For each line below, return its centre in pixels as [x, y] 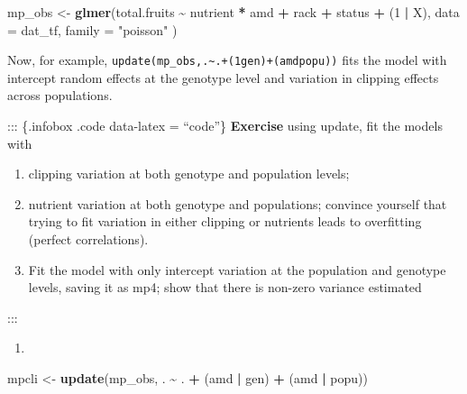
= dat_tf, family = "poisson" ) [92, 29]
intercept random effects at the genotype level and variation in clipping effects [223, 77]
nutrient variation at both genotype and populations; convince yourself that [238, 203]
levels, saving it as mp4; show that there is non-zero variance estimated [225, 287]
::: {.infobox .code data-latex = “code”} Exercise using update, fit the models [225, 126]
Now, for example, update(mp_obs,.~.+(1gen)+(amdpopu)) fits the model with [227, 60]
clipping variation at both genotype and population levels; [189, 174]
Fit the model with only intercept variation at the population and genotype [237, 269]
